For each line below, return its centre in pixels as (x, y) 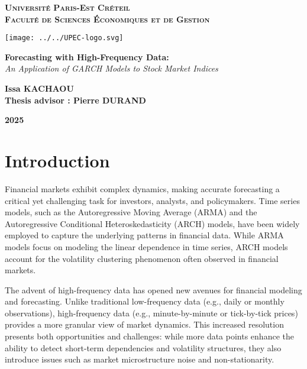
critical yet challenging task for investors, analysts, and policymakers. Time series (152, 200)
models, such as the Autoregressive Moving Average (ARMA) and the (131, 212)
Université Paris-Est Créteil (67, 7)
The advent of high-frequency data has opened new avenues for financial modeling (153, 289)
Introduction (57, 160)
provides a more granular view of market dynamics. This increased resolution (144, 324)
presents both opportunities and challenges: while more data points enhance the (149, 336)
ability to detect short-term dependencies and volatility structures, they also (143, 347)
